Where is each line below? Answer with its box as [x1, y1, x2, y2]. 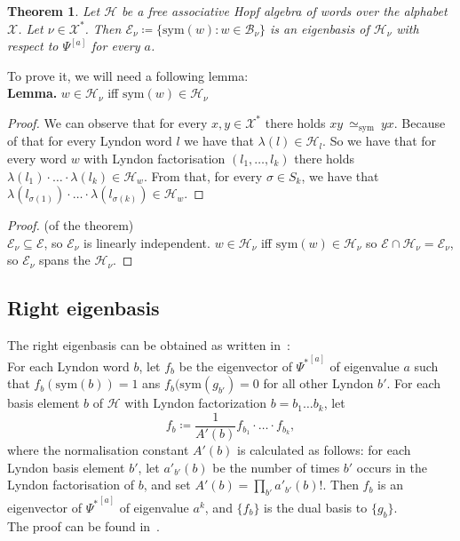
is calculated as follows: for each [237, 440, 411, 458]
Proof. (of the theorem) [7, 216, 134, 235]
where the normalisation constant [7, 440, 189, 458]
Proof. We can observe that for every [7, 113, 208, 131]
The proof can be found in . [7, 516, 160, 535]
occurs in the [356, 457, 427, 476]
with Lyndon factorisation [83, 149, 226, 168]
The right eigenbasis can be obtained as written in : [7, 336, 290, 354]
